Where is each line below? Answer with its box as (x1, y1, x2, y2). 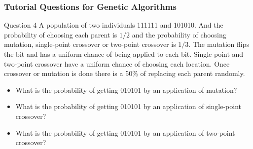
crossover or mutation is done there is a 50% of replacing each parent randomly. (4, 68, 245, 78)
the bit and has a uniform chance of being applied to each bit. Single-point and (4, 49, 244, 59)
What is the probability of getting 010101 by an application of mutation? (15, 84, 237, 95)
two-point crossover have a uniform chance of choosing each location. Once (4, 58, 230, 69)
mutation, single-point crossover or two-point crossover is (4, 39, 176, 49)
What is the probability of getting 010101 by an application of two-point (15, 127, 235, 138)
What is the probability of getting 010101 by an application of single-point (15, 101, 241, 112)
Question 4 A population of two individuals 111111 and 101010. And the (4, 20, 223, 30)
